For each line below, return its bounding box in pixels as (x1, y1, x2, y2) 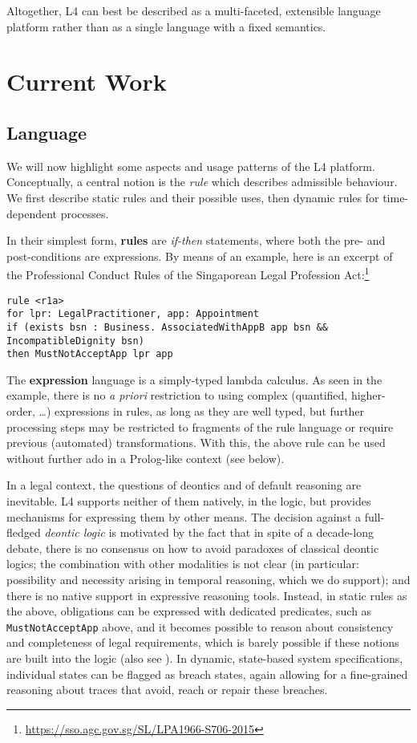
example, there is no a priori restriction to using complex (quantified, (6, 387, 348, 404)
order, (6, 403, 35, 420)
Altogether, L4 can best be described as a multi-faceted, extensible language (6, 2, 381, 18)
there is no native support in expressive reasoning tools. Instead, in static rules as (6, 587, 407, 603)
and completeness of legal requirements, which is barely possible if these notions (6, 634, 399, 651)
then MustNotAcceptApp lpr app (6, 348, 173, 360)
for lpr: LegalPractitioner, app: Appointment (6, 308, 259, 320)
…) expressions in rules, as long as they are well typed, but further (38, 403, 365, 420)
